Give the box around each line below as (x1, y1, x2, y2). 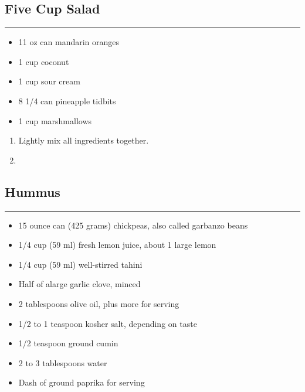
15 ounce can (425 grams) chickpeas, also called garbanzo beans (18, 219, 248, 231)
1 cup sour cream (18, 75, 80, 87)
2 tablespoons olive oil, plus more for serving (18, 297, 179, 309)
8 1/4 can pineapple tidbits (18, 94, 116, 107)
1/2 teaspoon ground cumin (18, 337, 118, 349)
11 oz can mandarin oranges (18, 36, 120, 48)
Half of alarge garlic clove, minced (18, 278, 141, 290)
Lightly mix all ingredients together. (18, 134, 149, 146)
